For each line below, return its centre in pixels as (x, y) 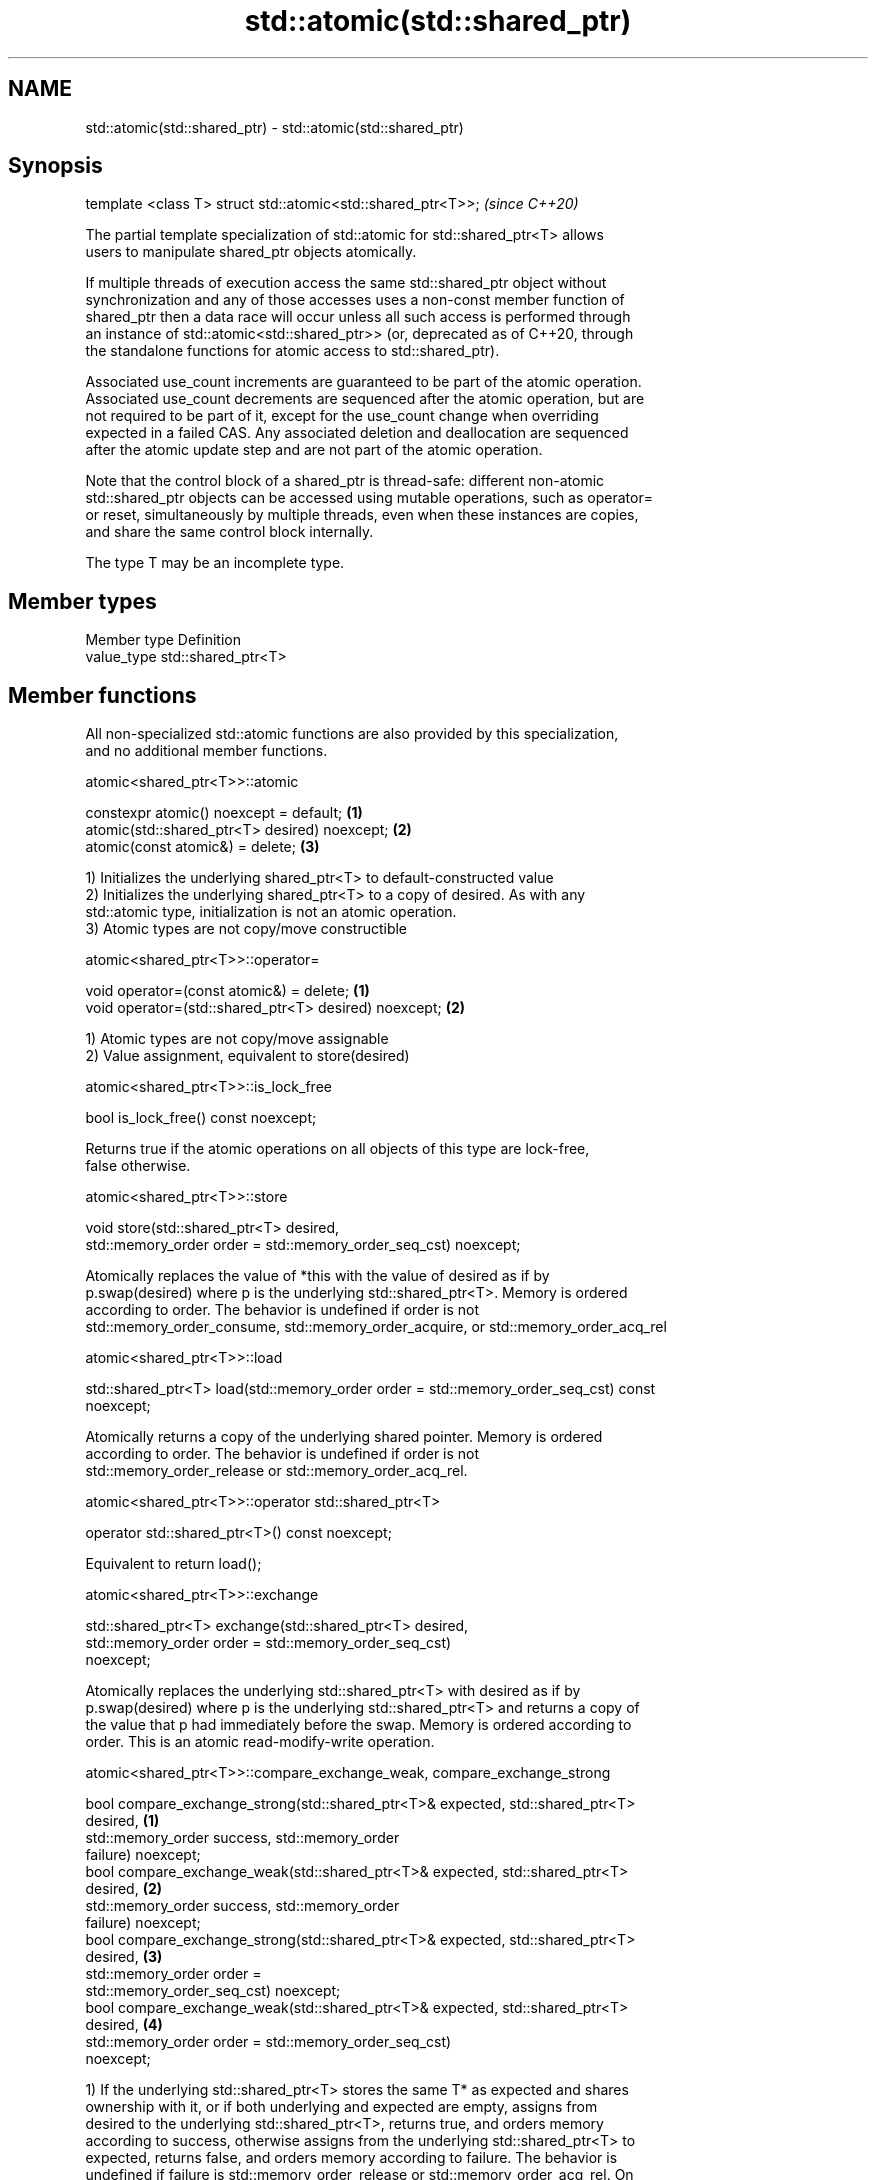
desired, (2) (124, 1889)
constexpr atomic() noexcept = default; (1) (224, 813)
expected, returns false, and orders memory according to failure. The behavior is (351, 2158)
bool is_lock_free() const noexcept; (201, 1118)
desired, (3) (124, 1957)
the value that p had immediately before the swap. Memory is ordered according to (358, 1725)
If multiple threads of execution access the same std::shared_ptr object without (346, 283)
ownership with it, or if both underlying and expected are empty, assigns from (341, 2107)
